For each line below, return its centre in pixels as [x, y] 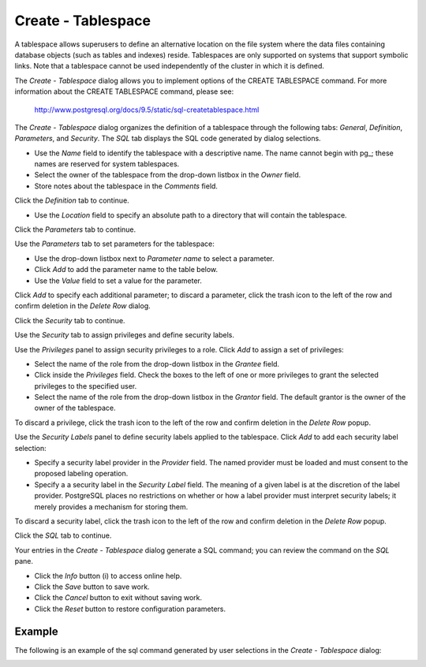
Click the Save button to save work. [92, 587]
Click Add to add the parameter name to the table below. [126, 270]
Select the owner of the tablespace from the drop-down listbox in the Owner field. [168, 175]
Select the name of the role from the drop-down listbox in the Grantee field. [157, 363]
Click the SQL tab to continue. [63, 535]
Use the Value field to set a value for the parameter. [118, 281]
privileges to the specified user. [86, 386]
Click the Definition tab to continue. [72, 200]
